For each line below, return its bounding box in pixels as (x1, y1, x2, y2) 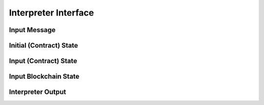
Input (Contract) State (9, 57, 78, 65)
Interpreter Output (9, 88, 66, 96)
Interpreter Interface (9, 7, 94, 18)
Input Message (9, 26, 56, 34)
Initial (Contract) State (9, 41, 78, 50)
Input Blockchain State (9, 72, 80, 81)
